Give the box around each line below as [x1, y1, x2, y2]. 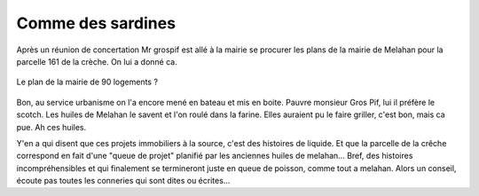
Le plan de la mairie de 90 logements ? [16, 76, 159, 88]
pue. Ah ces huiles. [16, 122, 87, 132]
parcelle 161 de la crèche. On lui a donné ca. [16, 56, 177, 67]
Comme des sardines [16, 13, 177, 33]
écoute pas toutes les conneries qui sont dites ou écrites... [16, 176, 231, 186]
